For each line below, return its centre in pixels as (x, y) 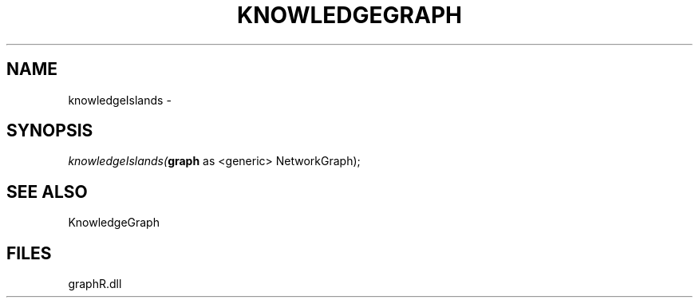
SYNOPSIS (50, 131)
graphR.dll (95, 284)
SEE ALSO (47, 191)
